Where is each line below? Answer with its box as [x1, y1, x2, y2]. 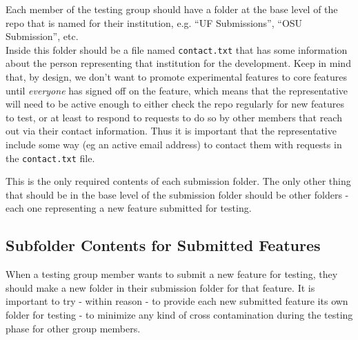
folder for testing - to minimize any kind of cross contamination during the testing [6, 308, 353, 322]
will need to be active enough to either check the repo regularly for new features [6, 97, 345, 111]
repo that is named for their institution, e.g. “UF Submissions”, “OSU [6, 15, 303, 30]
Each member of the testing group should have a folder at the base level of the [6, 2, 338, 16]
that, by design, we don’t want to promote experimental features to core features [6, 70, 348, 84]
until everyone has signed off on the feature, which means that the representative [6, 83, 348, 97]
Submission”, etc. [6, 29, 79, 43]
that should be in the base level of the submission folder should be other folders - [6, 187, 349, 201]
